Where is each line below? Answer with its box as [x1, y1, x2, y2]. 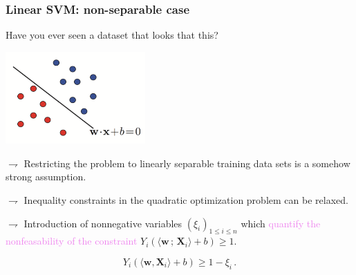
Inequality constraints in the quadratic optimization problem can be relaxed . [24, 192, 348, 207]
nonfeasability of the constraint [6, 234, 138, 248]
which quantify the [241, 216, 321, 230]
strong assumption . [6, 169, 86, 184]
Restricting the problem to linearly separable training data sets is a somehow [24, 155, 350, 170]
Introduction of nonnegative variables [24, 216, 182, 230]
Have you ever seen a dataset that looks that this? [6, 28, 218, 42]
